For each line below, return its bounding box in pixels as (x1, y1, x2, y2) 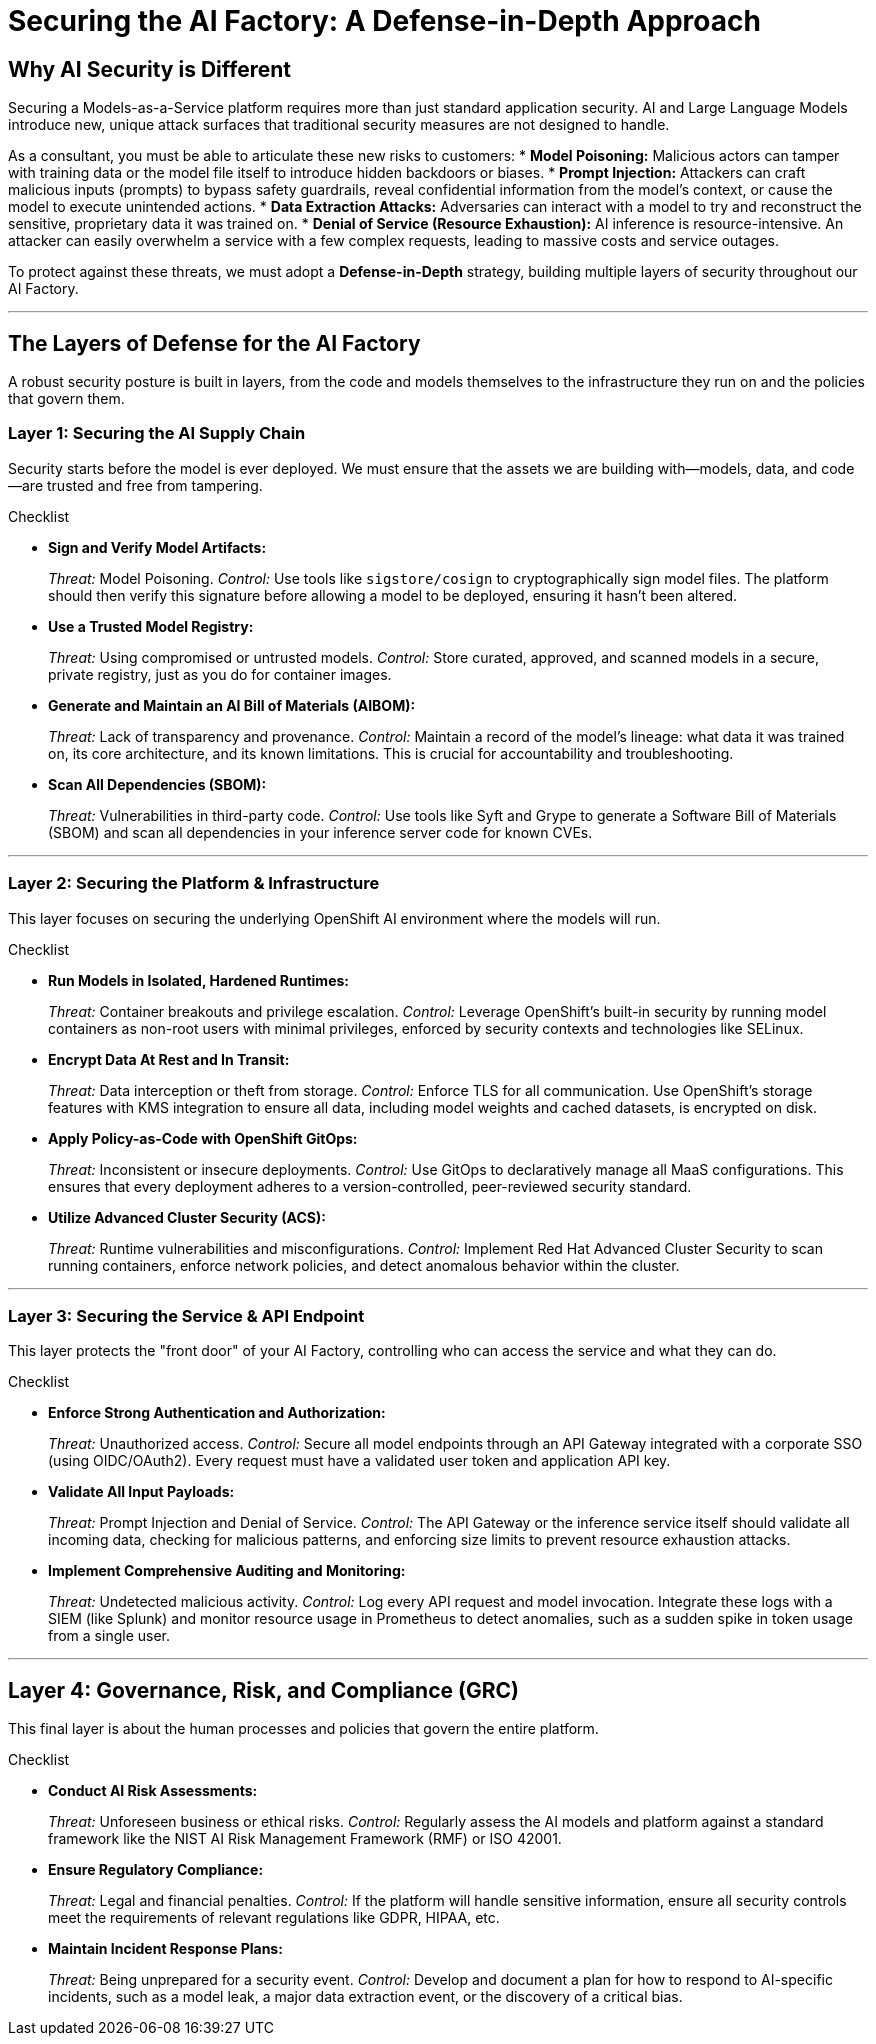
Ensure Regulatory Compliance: (48, 1861, 264, 1879)
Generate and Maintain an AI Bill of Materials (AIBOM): (48, 696, 416, 714)
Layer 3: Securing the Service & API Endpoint (8, 1305, 365, 1326)
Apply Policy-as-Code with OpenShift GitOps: (48, 1129, 358, 1147)
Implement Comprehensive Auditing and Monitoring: (48, 1562, 406, 1580)
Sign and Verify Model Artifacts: (48, 538, 267, 556)
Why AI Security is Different (8, 56, 291, 82)
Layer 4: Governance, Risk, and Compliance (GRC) (8, 1677, 519, 1703)
